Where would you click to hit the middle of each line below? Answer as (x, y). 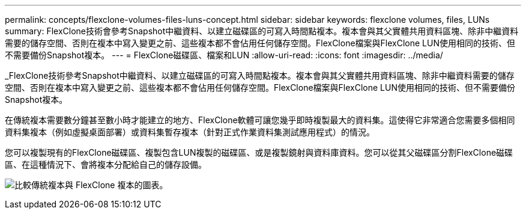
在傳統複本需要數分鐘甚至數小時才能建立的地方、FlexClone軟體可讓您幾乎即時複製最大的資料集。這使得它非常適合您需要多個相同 (260, 120)
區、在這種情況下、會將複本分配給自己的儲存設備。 (106, 164)
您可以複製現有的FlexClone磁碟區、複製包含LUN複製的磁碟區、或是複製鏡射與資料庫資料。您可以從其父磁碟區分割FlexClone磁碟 (259, 152)
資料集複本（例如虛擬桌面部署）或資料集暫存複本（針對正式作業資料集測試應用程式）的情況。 (190, 132)
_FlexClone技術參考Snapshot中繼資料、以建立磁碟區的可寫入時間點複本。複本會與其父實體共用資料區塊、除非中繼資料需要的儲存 (260, 75)
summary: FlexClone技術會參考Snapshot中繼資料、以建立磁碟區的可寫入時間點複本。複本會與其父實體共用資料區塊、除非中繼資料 (262, 31)
